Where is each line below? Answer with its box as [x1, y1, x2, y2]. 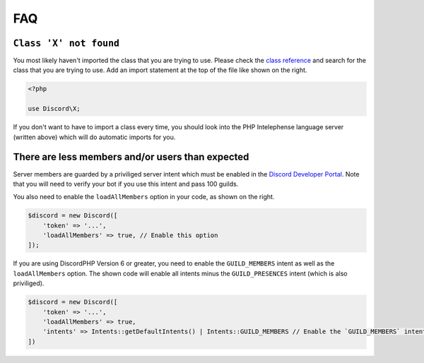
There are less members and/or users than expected [13, 151, 249, 163]
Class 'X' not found [13, 37, 120, 49]
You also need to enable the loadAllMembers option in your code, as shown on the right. [13, 193, 275, 201]
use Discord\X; [28, 105, 81, 113]
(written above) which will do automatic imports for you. [13, 133, 176, 141]
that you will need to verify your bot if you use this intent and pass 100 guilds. [13, 179, 239, 188]
